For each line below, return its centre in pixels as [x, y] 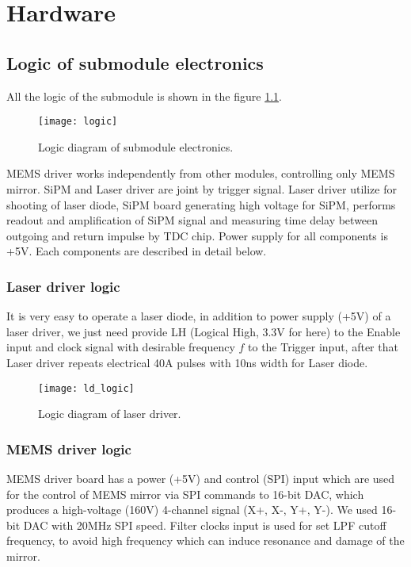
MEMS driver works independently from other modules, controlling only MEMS [201, 173]
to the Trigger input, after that [323, 347]
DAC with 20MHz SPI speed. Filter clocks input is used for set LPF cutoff [205, 525]
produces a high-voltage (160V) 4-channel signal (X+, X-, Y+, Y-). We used [192, 510]
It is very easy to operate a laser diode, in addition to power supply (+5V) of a [199, 316]
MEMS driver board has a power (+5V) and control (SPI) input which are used [201, 479]
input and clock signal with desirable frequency [121, 347]
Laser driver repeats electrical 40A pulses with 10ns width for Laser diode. [187, 362]
